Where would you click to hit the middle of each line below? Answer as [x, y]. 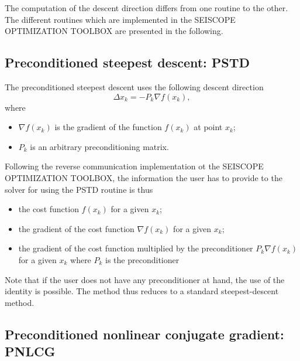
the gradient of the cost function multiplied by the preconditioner [136, 248]
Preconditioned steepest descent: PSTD [127, 62]
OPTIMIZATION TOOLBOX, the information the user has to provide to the [144, 177]
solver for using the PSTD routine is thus [79, 189]
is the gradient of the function [108, 127]
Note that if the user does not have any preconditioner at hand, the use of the [145, 279]
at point [208, 127]
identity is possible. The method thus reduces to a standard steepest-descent [142, 291]
